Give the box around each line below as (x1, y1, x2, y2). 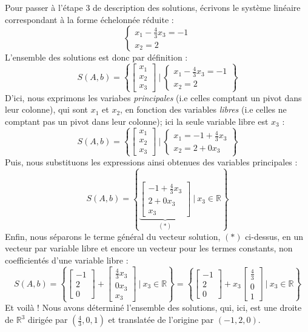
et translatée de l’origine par (108, 313, 214, 326)
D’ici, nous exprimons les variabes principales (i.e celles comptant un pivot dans (5, 91, 302, 104)
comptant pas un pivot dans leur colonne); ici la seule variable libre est (5, 115, 269, 127)
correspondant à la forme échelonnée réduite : (5, 13, 174, 25)
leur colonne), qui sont (5, 103, 89, 116)
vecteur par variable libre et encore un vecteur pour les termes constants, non (5, 242, 293, 254)
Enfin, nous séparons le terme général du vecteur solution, (5, 230, 221, 242)
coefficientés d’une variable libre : (5, 254, 129, 266)
